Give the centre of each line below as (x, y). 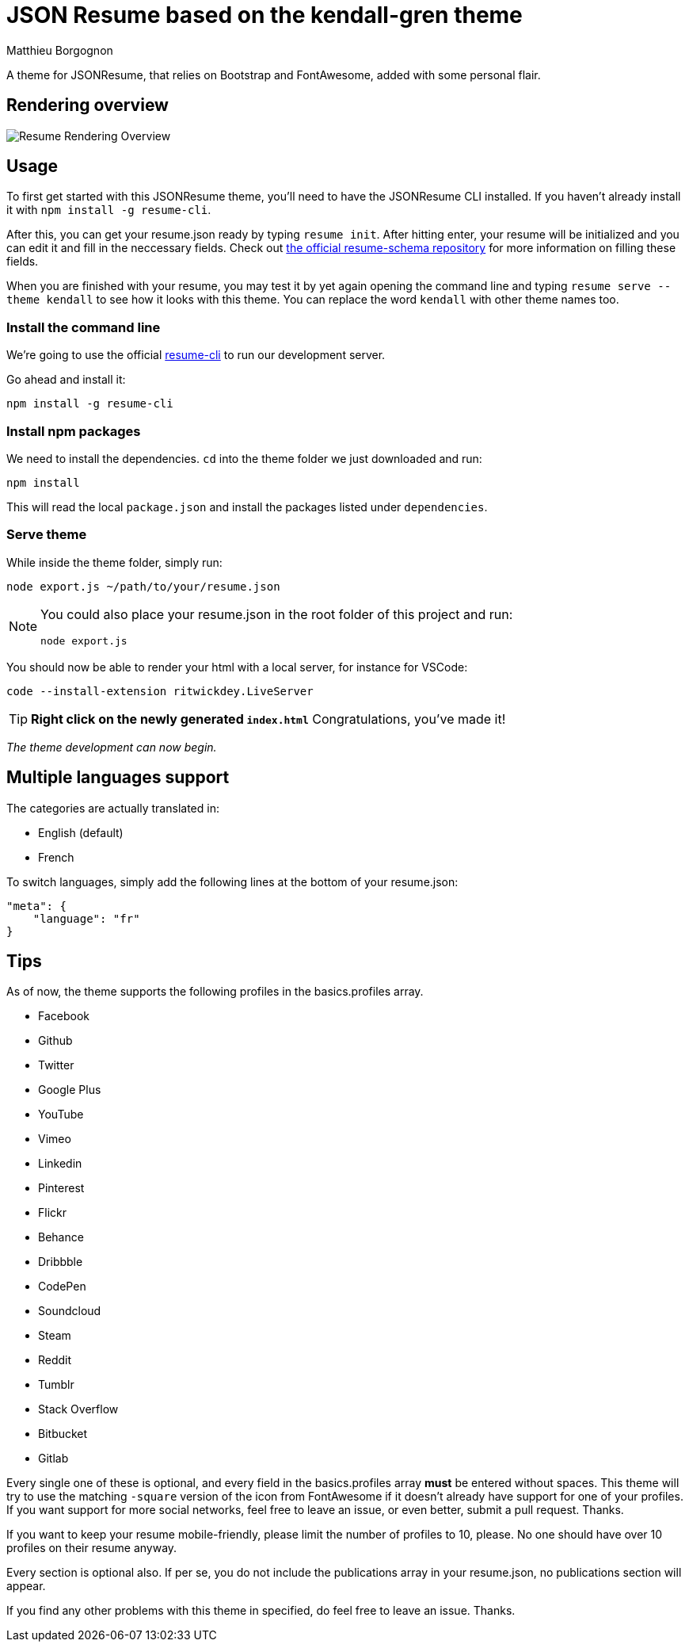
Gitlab (53, 1459)
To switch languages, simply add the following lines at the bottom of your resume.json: (232, 881)
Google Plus (70, 1090)
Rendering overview (88, 105)
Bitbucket (63, 1434)
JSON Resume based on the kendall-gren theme (265, 15)
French (56, 857)
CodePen (62, 1287)
